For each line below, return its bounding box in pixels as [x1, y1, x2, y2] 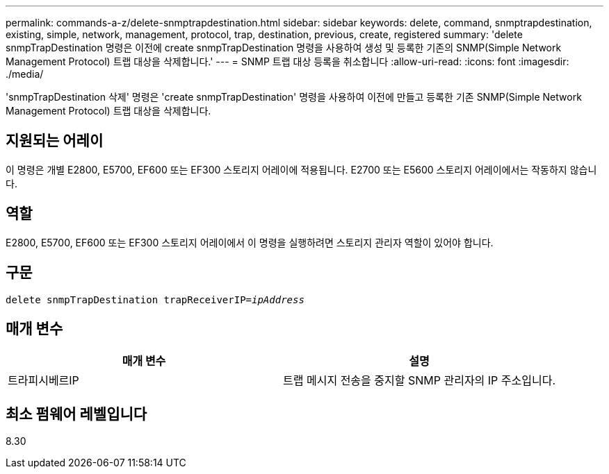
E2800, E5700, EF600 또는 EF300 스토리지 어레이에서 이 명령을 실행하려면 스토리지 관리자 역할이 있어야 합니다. [6, 236, 494, 248]
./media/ [6, 68, 44, 80]
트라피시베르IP [8, 373, 79, 388]
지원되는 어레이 [6, 132, 104, 150]
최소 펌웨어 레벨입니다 [6, 405, 147, 423]
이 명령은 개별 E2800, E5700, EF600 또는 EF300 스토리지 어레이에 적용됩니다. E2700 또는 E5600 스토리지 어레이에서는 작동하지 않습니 [6, 163, 597, 176]
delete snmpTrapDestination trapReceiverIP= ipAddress [6, 294, 304, 305]
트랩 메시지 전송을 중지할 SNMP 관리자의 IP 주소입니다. [283, 373, 556, 388]
